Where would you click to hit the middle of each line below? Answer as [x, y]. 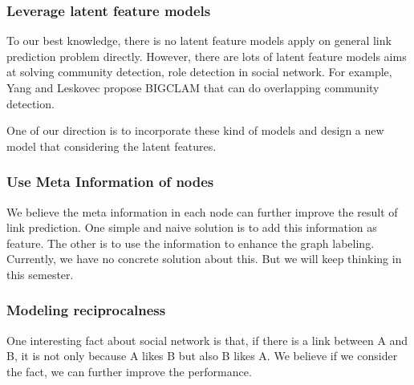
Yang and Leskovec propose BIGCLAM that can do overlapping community [193, 87]
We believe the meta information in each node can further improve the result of [202, 211]
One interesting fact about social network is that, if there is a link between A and [207, 340]
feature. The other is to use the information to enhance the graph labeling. [191, 243]
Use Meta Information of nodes [110, 182]
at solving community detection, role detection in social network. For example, [199, 72]
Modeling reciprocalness [86, 310]
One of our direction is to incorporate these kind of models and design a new [195, 130]
